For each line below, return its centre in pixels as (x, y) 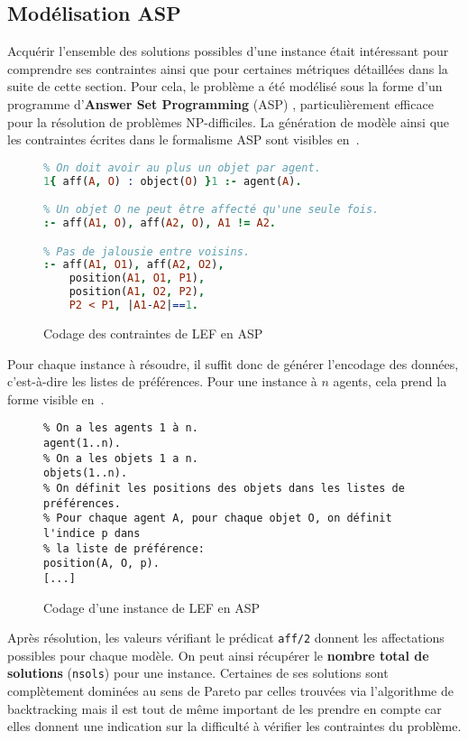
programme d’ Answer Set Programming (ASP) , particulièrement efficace (220, 103)
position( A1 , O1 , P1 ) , (137, 278)
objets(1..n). (86, 473)
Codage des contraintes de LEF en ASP (153, 333)
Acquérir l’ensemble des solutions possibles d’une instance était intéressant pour (228, 51)
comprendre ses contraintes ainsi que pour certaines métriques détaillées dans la (228, 68)
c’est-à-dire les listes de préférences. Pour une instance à (162, 381)
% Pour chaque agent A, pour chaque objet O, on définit (218, 519)
